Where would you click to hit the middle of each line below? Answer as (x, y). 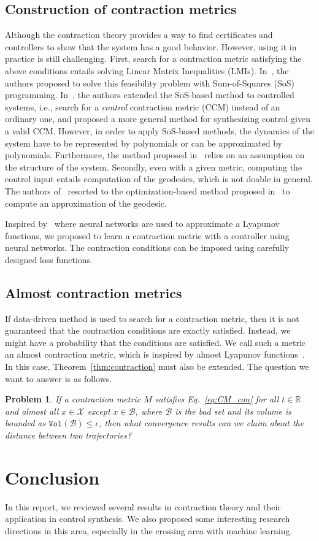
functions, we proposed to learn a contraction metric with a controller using (147, 235)
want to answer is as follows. (59, 378)
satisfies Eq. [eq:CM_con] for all (217, 399)
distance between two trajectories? (68, 435)
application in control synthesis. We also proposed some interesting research (148, 519)
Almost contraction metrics (94, 292)
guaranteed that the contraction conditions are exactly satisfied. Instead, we (148, 330)
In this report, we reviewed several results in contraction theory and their (143, 506)
